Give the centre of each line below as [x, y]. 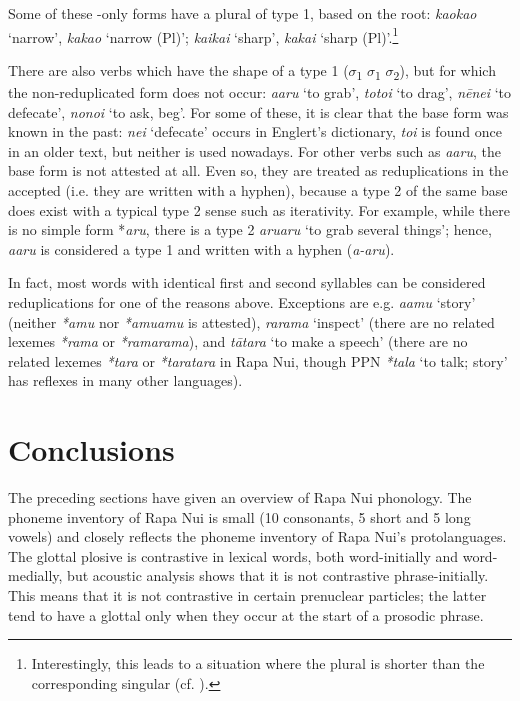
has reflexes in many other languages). [125, 380]
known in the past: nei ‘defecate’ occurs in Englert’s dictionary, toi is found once [255, 131]
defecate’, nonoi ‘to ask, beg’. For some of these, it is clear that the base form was [258, 111]
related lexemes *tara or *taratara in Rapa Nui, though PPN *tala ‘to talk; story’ [258, 360]
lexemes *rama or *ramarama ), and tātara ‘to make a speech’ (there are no [238, 341]
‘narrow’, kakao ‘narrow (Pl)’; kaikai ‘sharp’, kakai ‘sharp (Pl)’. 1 [203, 35]
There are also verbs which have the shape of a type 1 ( [178, 69]
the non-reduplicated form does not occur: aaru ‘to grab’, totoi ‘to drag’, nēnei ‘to [260, 91]
